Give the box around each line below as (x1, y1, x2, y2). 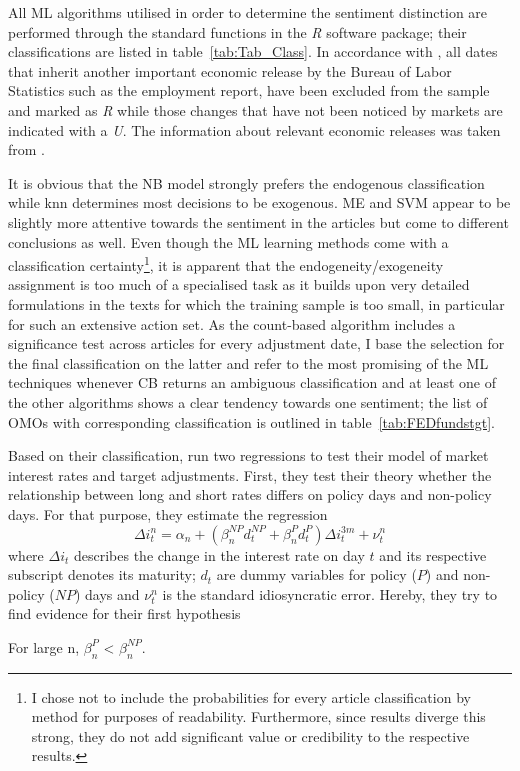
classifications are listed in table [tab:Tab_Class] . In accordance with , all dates (8, 41, 498, 62)
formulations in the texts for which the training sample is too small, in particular (8, 293, 505, 314)
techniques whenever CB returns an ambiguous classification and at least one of (8, 372, 497, 393)
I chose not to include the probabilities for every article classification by (31, 686, 471, 707)
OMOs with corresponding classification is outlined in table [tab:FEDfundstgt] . (8, 411, 495, 432)
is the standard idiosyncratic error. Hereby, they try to (162, 583, 498, 604)
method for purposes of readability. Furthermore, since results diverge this (31, 706, 486, 727)
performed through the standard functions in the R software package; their (8, 21, 467, 42)
